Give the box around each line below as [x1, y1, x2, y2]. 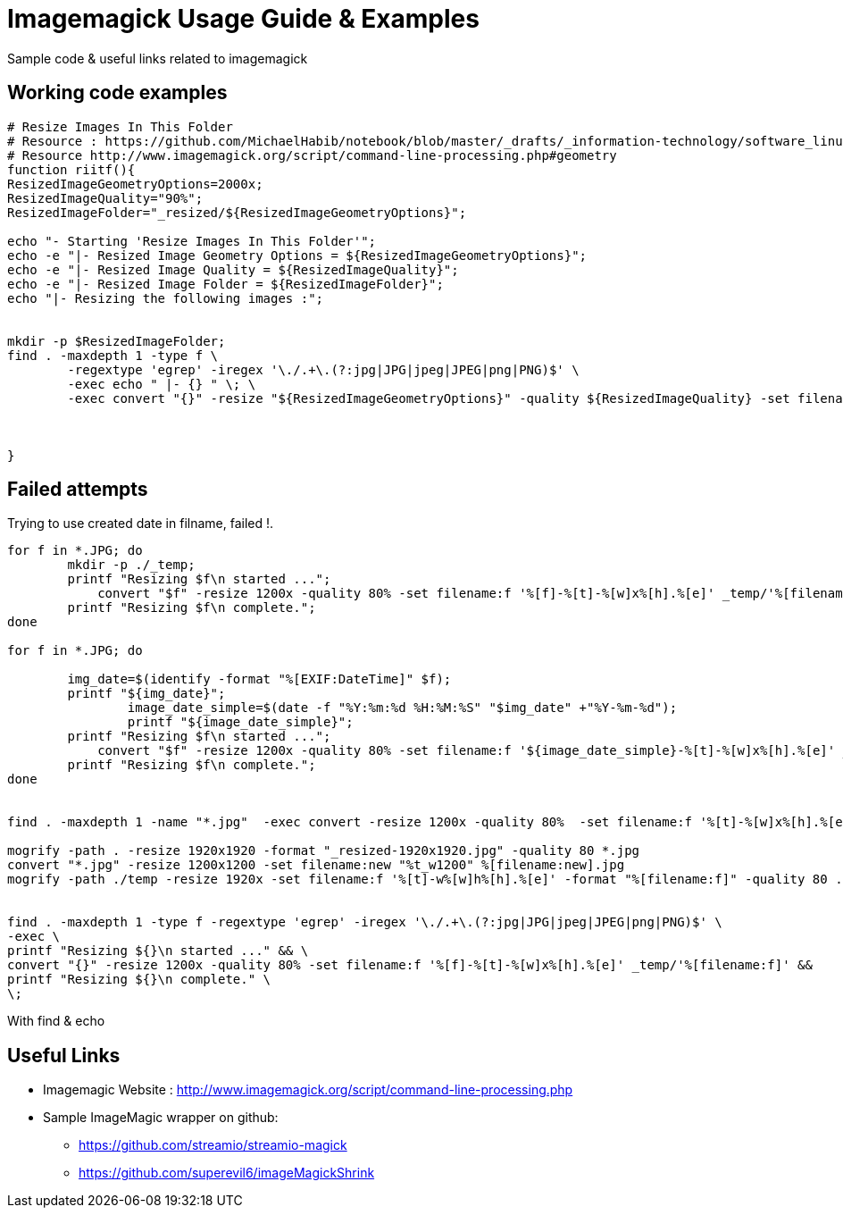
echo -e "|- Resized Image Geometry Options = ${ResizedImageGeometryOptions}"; [7, 247, 588, 263]
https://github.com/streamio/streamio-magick [79, 1137, 347, 1153]
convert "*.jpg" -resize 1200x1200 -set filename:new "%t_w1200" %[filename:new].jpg [7, 858, 625, 873]
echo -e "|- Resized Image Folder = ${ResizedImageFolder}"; [7, 276, 444, 291]
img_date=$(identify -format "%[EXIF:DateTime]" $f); [67, 672, 452, 687]
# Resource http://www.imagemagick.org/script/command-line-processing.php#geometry [7, 147, 617, 163]
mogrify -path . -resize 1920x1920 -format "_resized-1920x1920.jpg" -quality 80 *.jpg [7, 843, 640, 859]
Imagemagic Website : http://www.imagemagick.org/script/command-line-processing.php [43, 1082, 573, 1098]
